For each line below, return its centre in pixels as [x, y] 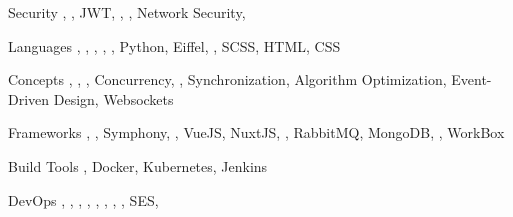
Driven [29, 98]
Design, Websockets [113, 98]
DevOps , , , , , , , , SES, [83, 199]
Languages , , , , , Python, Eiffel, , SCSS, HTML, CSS [174, 45]
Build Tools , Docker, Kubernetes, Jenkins [138, 165]
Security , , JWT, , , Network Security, [127, 12]
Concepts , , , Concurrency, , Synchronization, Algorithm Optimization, [227, 79]
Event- [471, 79]
